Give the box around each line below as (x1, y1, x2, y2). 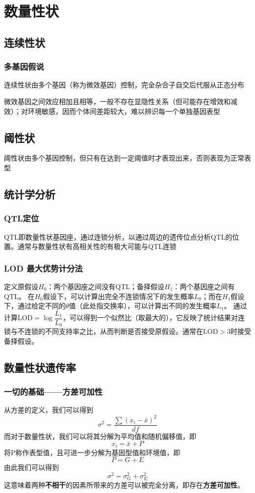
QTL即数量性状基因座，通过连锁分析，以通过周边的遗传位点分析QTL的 (4, 231, 232, 242)
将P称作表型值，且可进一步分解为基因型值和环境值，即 (4, 447, 180, 457)
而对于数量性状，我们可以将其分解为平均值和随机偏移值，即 (4, 431, 196, 441)
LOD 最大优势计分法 (4, 262, 83, 274)
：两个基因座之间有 (173, 281, 235, 291)
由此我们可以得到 (4, 462, 59, 472)
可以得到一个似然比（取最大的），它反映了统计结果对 (69, 312, 238, 323)
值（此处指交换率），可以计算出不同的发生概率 (69, 301, 217, 311)
